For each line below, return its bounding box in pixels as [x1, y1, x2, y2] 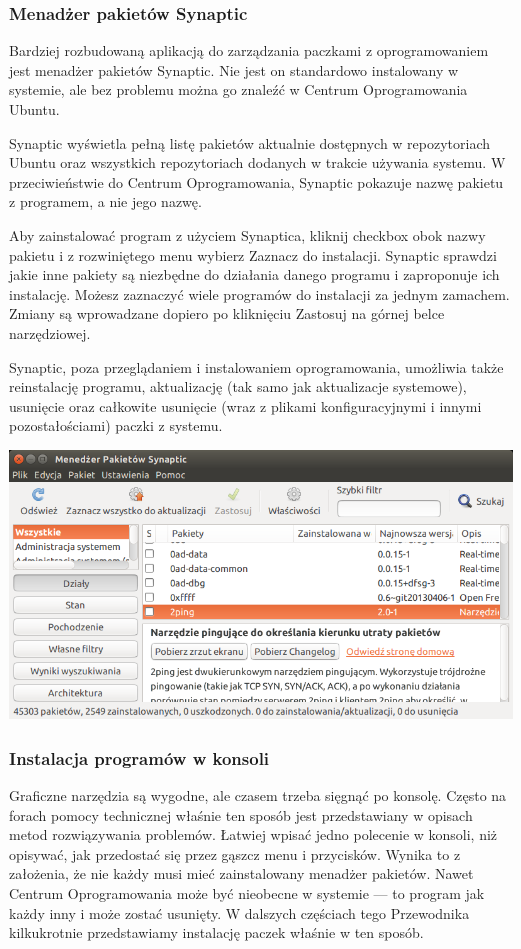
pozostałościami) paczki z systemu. [9, 415, 223, 436]
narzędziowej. [9, 322, 91, 343]
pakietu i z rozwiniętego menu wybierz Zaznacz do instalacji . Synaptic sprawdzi [9, 244, 497, 265]
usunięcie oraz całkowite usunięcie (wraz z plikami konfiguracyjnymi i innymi [9, 395, 482, 416]
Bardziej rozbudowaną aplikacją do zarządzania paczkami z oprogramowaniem [9, 40, 489, 61]
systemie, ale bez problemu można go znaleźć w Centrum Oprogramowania [9, 79, 468, 100]
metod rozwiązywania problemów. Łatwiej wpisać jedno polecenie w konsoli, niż [9, 824, 498, 845]
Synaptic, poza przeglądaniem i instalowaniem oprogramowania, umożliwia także [9, 356, 504, 377]
